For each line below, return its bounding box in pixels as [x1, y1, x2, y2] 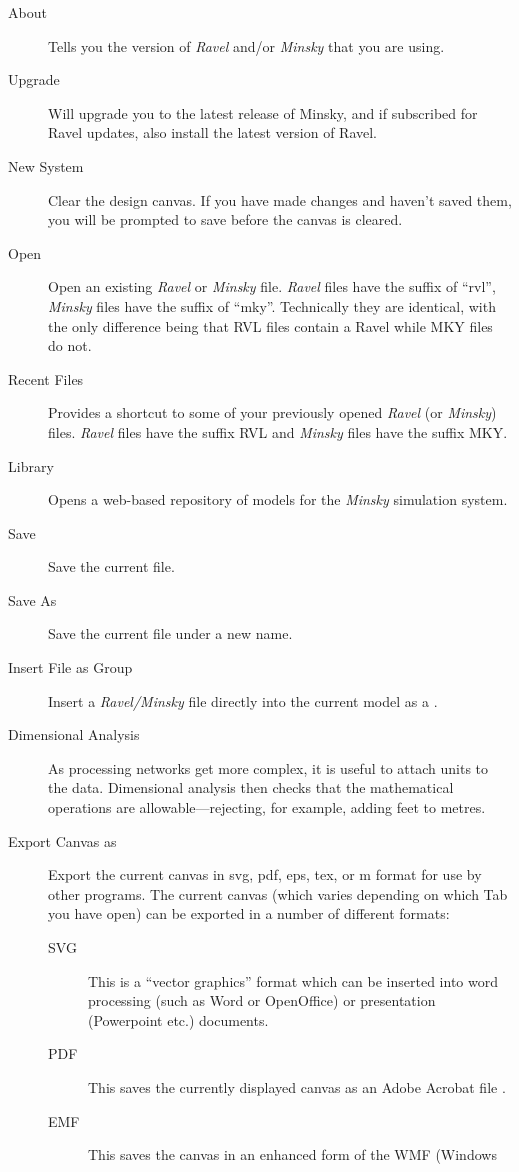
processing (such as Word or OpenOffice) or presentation [88, 990, 436, 1011]
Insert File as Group [8, 657, 133, 678]
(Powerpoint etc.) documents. [88, 1009, 269, 1030]
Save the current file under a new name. [48, 623, 293, 644]
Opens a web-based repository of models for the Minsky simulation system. [48, 489, 508, 510]
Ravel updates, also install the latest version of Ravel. [48, 122, 378, 143]
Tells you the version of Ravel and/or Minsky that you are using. [48, 35, 445, 56]
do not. [48, 335, 92, 356]
